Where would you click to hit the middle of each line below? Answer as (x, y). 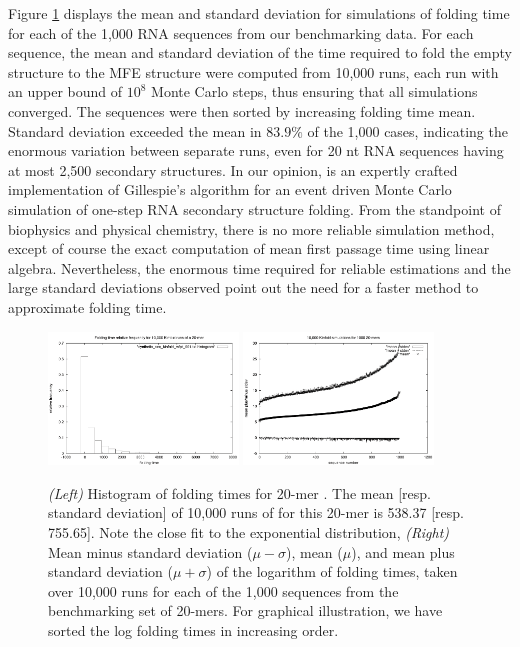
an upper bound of (65, 91)
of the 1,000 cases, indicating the (407, 130)
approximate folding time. (87, 306)
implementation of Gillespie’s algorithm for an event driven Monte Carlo (230, 189)
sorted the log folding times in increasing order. (193, 629)
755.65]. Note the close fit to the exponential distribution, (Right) (249, 532)
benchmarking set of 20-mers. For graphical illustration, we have (245, 610)
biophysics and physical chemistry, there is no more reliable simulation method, (251, 228)
